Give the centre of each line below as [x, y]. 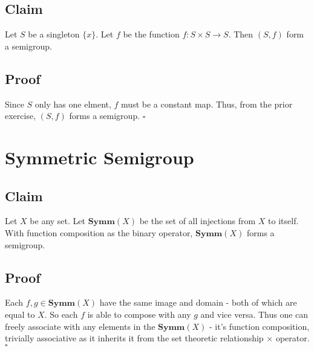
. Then [241, 34]
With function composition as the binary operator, [99, 232]
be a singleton [54, 34]
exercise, [21, 116]
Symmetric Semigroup [100, 157]
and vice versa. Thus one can [254, 314]
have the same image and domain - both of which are [198, 302]
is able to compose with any [139, 314]
